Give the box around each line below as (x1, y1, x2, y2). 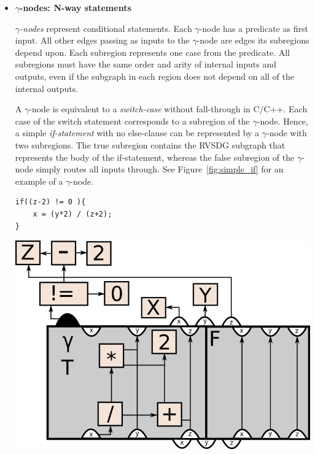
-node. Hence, (257, 114, 308, 127)
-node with (266, 126, 307, 139)
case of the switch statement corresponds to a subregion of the (15, 114, 250, 127)
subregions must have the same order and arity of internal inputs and (15, 58, 277, 71)
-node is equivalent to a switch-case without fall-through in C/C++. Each (29, 102, 308, 115)
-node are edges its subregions (196, 34, 309, 47)
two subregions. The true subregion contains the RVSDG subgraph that (15, 138, 286, 151)
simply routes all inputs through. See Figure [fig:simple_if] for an (36, 163, 284, 175)
